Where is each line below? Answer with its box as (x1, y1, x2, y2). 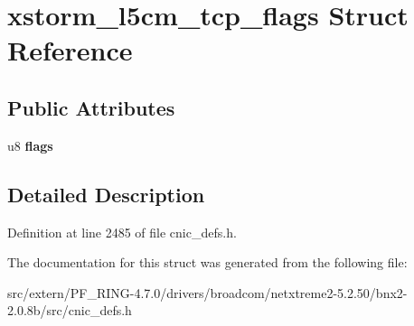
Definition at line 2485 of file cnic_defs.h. (7, 222, 237, 241)
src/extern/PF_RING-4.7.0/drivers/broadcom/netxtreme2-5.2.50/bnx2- (7, 283, 408, 302)
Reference (7, 32, 133, 69)
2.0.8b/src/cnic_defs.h (7, 301, 132, 320)
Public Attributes (7, 93, 175, 121)
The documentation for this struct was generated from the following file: (7, 253, 408, 272)
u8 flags (7, 135, 53, 154)
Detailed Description (7, 180, 205, 208)
